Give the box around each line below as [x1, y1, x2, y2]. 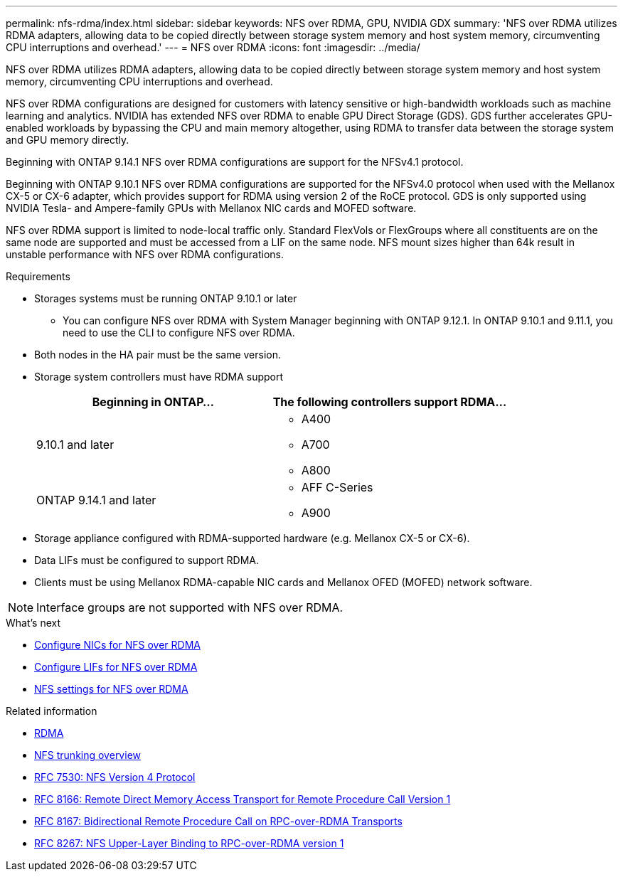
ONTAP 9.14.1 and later [36, 493, 156, 507]
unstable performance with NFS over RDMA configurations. [6, 248, 284, 260]
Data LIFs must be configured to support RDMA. [34, 554, 260, 566]
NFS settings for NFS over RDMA [34, 683, 188, 695]
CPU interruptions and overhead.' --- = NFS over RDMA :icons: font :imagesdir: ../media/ [6, 41, 420, 53]
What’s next [6, 617, 61, 629]
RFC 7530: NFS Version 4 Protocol [34, 771, 196, 783]
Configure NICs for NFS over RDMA [34, 639, 201, 651]
